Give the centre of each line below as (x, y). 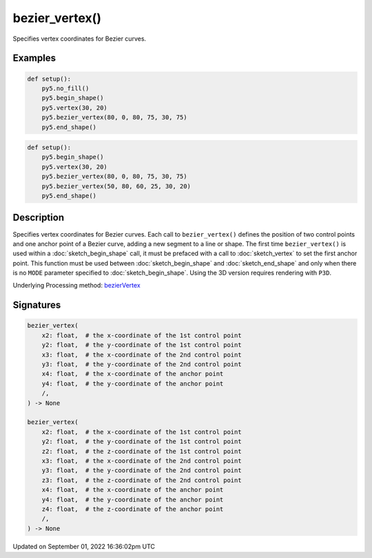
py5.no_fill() (65, 88)
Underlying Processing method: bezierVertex (76, 286)
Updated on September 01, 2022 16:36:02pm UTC (84, 546)
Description (39, 218)
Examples (34, 58)
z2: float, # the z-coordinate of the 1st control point (142, 451)
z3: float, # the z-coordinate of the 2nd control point (142, 480)
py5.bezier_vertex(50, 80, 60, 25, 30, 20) (116, 186)
